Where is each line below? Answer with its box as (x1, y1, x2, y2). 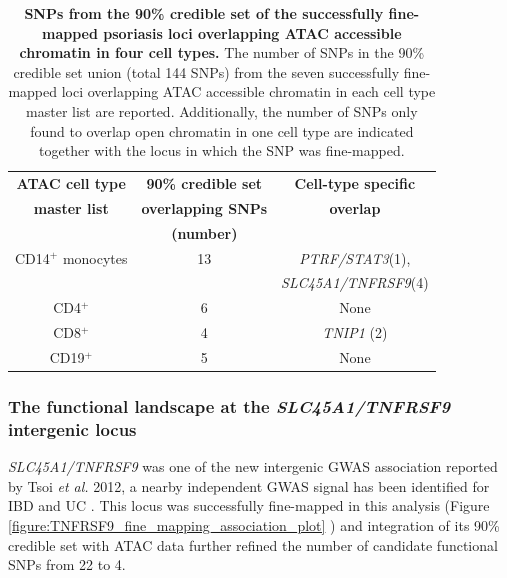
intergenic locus (8, 416, 137, 441)
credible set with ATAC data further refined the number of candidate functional (8, 534, 498, 555)
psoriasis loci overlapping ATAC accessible (103, 22, 402, 43)
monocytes (62, 247, 128, 268)
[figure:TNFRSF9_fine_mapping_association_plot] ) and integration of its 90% (8, 514, 500, 535)
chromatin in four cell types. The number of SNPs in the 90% (19, 42, 425, 63)
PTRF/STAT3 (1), (299, 247, 411, 268)
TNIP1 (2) (322, 322, 388, 343)
